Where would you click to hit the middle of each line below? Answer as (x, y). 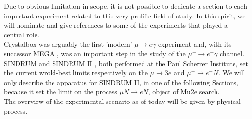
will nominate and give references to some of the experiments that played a (116, 25)
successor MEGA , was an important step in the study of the (95, 53)
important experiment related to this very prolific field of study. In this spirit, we (125, 15)
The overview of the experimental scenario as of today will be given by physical (122, 101)
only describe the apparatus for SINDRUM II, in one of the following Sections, (121, 82)
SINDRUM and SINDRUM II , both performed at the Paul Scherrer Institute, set (126, 63)
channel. (232, 53)
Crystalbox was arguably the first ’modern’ (68, 44)
